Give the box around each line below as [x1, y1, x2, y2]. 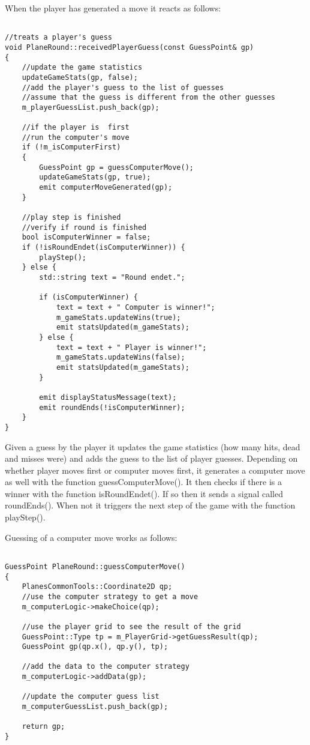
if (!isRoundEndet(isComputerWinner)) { [22, 243, 185, 252]
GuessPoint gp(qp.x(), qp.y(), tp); [22, 642, 168, 651]
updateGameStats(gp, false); [22, 73, 138, 82]
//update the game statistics [22, 63, 143, 72]
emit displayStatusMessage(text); [39, 393, 177, 402]
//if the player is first [22, 123, 130, 132]
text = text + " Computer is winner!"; [56, 303, 215, 312]
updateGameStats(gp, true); [39, 173, 151, 182]
